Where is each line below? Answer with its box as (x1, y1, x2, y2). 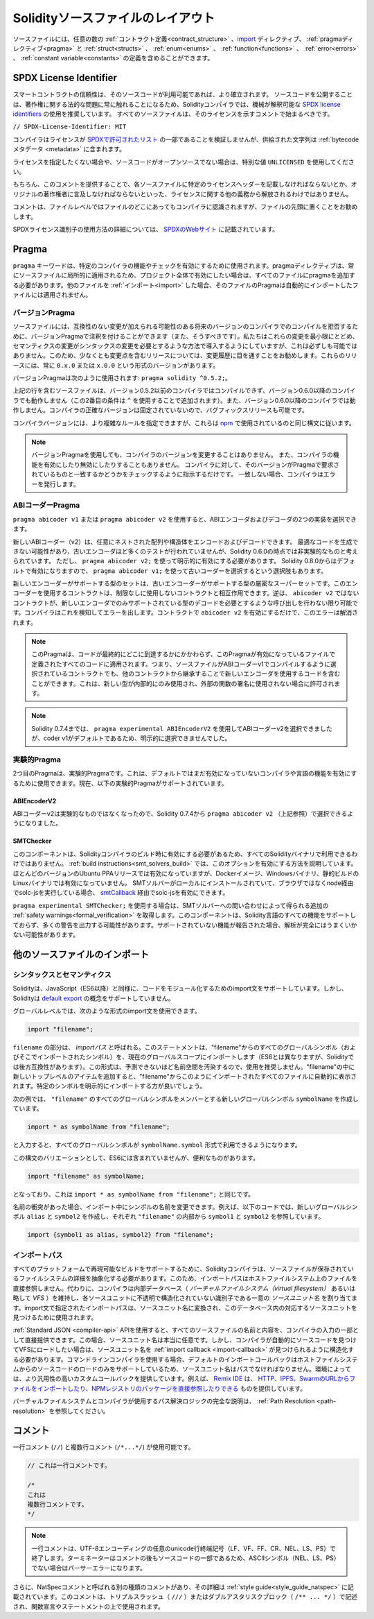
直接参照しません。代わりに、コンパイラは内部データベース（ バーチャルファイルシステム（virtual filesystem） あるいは (12, 1284, 356, 1292)
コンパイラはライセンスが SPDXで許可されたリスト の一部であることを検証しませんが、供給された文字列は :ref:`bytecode (12, 135, 359, 144)
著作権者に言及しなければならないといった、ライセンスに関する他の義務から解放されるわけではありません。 (42, 189, 353, 198)
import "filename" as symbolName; (27, 1172, 145, 1180)
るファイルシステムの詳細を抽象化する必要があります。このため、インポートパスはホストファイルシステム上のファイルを (12, 1274, 358, 1283)
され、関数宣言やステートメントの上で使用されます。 (12, 1602, 164, 1611)
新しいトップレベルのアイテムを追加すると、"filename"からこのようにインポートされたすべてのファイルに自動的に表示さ (12, 1072, 357, 1081)
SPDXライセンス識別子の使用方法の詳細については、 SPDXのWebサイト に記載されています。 (12, 225, 279, 233)
